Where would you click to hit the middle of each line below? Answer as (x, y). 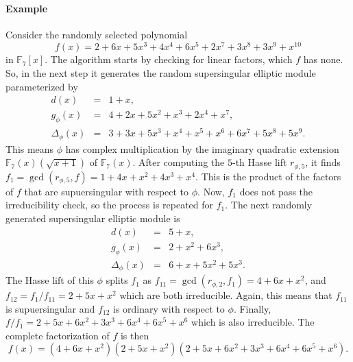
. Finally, (252, 308)
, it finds (323, 162)
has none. (323, 59)
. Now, (211, 191)
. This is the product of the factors (268, 176)
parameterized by (42, 86)
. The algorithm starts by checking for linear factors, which (169, 59)
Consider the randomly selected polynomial (97, 34)
